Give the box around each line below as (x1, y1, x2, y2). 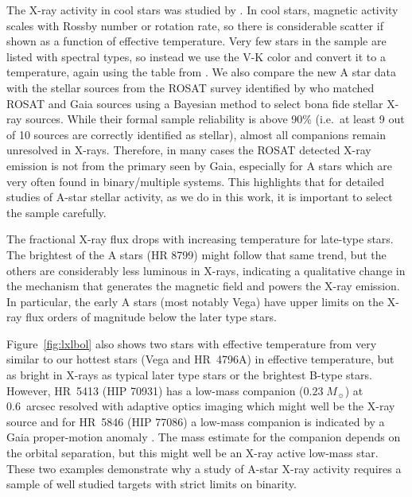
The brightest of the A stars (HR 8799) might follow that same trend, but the (6, 246, 387, 262)
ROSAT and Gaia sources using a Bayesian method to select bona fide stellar (6, 95, 383, 111)
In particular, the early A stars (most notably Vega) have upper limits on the (6, 293, 384, 309)
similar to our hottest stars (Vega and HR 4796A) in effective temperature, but (6, 351, 395, 367)
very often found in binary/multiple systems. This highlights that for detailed (6, 173, 385, 189)
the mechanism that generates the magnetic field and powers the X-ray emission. (6, 278, 400, 294)
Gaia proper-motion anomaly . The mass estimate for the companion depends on (6, 429, 401, 445)
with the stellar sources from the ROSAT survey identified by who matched (6, 79, 375, 95)
